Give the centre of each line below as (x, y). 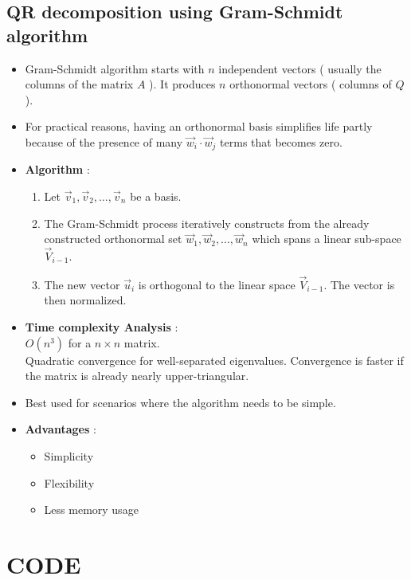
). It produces (182, 84)
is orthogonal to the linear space (217, 284)
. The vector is (359, 284)
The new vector (82, 284)
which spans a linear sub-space (327, 239)
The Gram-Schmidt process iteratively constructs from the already (207, 223)
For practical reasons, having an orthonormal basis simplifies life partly (199, 126)
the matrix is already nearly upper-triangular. (137, 376)
